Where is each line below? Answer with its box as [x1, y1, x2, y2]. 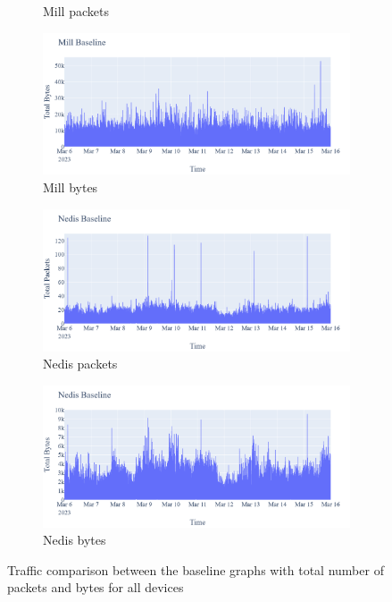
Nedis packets [43, 354, 118, 373]
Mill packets [43, 2, 109, 20]
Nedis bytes [43, 530, 106, 549]
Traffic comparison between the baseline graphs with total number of [7, 560, 384, 579]
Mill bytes [43, 178, 98, 197]
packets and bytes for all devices [7, 578, 184, 597]
